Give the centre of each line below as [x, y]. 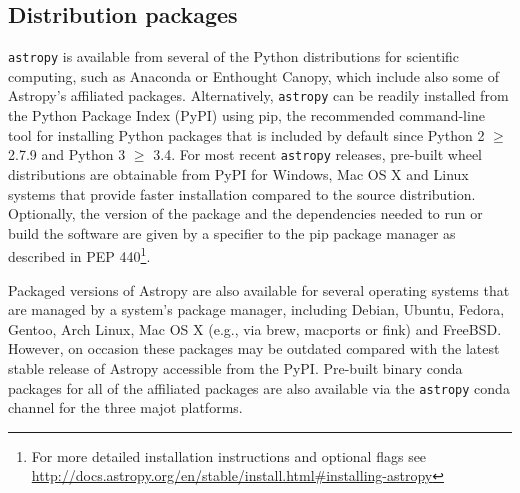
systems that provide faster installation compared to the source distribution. [242, 193]
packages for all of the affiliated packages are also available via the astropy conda [259, 387]
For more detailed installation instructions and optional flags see [229, 455]
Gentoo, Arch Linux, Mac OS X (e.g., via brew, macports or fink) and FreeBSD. [255, 328]
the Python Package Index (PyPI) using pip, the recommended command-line [246, 115]
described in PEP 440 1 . [79, 254]
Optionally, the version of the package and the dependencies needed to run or [245, 213]
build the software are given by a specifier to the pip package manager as [232, 232]
